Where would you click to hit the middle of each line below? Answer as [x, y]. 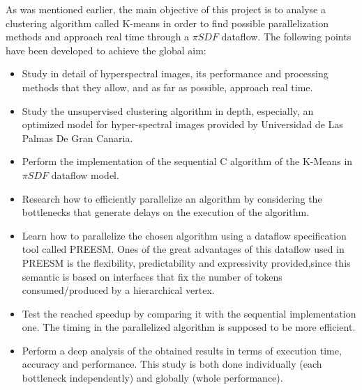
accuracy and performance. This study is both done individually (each [172, 364]
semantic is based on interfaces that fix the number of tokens [152, 276]
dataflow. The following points [286, 37]
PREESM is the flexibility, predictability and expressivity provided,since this [186, 262]
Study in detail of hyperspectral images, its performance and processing [175, 73]
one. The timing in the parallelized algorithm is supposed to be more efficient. [189, 327]
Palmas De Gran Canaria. [77, 138]
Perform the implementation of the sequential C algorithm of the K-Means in [187, 161]
